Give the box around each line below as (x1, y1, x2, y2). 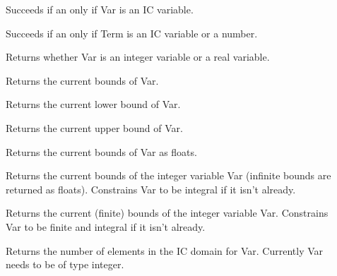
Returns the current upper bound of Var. (6, 120, 183, 135)
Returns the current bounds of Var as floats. (6, 144, 197, 159)
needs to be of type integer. (6, 257, 124, 272)
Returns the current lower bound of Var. (6, 97, 181, 112)
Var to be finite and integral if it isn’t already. (6, 219, 206, 234)
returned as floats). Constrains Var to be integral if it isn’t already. (6, 181, 296, 196)
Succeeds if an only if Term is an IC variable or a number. (6, 25, 258, 40)
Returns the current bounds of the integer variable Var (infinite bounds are (6, 168, 331, 183)
